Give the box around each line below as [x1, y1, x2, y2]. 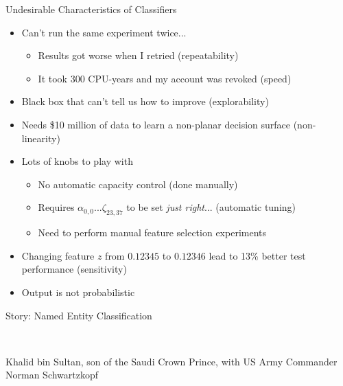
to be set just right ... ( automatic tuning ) [126, 200, 296, 214]
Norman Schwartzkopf [5, 367, 99, 382]
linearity [21, 130, 57, 145]
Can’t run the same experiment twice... [21, 25, 187, 39]
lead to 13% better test [209, 248, 306, 262]
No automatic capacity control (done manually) [38, 177, 238, 191]
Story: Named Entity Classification [5, 308, 152, 322]
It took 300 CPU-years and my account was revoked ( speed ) [38, 71, 292, 85]
